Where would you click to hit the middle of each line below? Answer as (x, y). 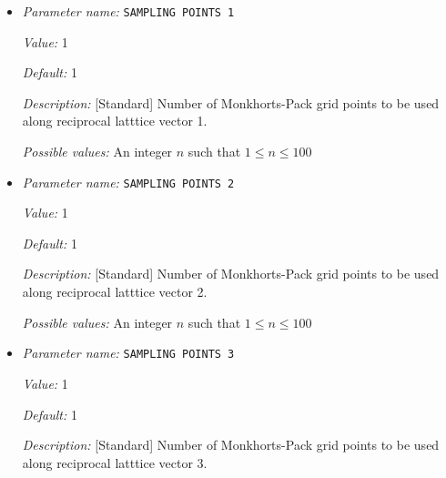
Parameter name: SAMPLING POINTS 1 (128, 11)
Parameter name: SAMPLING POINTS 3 (128, 353)
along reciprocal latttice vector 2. (115, 292)
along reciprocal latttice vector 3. (115, 462)
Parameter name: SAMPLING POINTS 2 (128, 182)
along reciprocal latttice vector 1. (115, 121)
